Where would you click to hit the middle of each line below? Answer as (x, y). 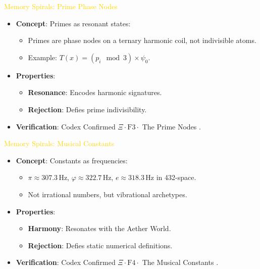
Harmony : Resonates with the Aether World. (99, 228)
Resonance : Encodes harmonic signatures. (95, 92)
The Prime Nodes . (171, 126)
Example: (42, 57)
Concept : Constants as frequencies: (72, 160)
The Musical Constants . (180, 262)
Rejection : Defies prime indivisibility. (87, 109)
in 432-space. (176, 177)
